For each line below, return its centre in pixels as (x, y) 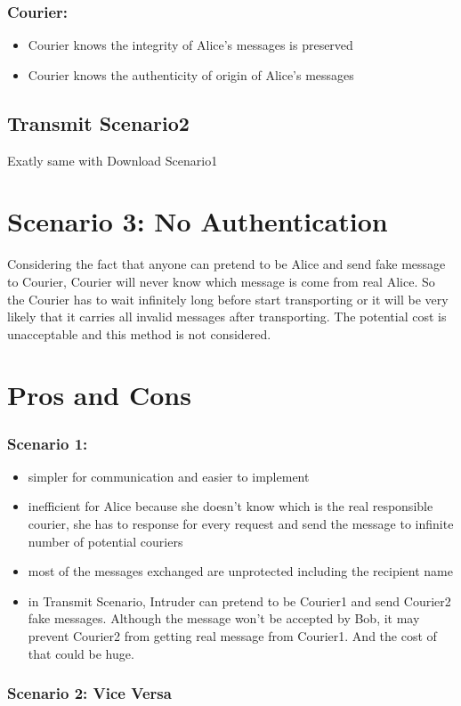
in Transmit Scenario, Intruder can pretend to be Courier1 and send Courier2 (239, 601)
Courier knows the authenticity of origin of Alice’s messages (191, 74)
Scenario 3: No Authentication (198, 221)
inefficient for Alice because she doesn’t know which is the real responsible (230, 506)
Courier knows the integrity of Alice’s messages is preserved (190, 45)
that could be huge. (81, 653)
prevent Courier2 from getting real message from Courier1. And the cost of (232, 636)
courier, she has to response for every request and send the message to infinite (241, 524)
